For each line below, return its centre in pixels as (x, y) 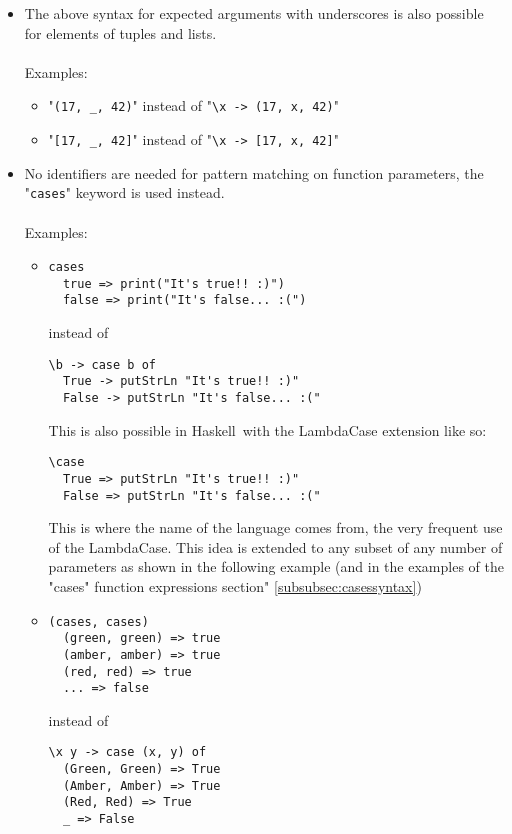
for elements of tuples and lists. (120, 32)
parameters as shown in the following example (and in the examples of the (276, 566)
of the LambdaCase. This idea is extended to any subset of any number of (275, 546)
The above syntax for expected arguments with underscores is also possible (254, 13)
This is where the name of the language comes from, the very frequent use (275, 527)
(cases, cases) (98, 621)
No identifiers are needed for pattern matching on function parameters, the (254, 172)
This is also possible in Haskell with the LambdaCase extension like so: (267, 429)
